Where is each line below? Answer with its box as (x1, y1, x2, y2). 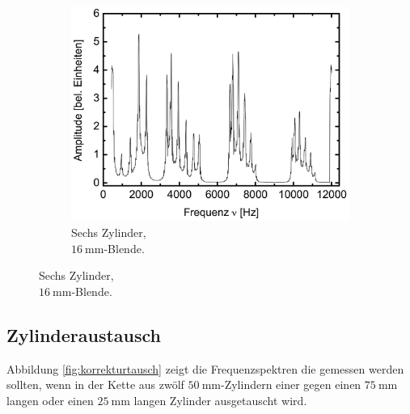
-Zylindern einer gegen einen (221, 376, 361, 393)
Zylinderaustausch (6, 322, 162, 347)
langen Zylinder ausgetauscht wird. (133, 391, 307, 408)
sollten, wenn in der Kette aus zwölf (6, 376, 184, 393)
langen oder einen (6, 391, 94, 408)
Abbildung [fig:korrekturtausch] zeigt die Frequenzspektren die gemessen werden (6, 360, 404, 377)
